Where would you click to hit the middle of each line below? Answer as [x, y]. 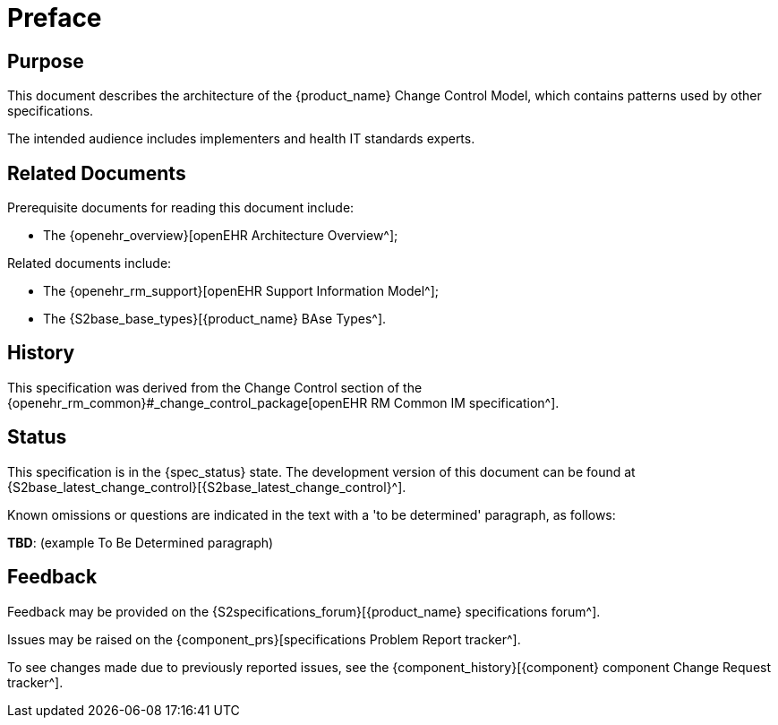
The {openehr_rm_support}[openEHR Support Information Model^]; [241, 291]
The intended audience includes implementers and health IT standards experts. [241, 139]
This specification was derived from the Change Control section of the [215, 387]
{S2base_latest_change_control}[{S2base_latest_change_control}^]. [207, 487]
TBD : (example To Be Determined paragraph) [141, 542]
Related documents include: [90, 263]
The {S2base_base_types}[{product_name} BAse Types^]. [215, 319]
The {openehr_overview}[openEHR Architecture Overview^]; [221, 236]
